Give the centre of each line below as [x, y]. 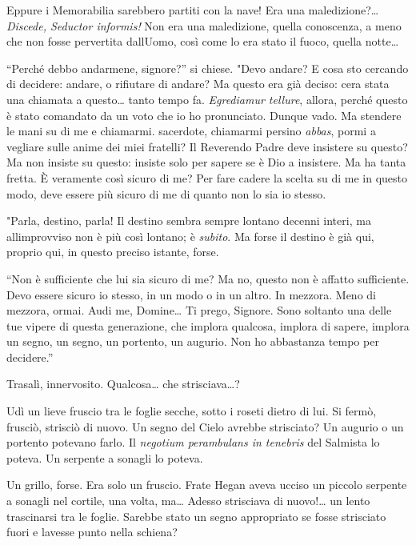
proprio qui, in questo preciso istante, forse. [113, 252]
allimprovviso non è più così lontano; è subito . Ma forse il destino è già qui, [190, 236]
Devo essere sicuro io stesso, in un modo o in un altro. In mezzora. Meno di [191, 294]
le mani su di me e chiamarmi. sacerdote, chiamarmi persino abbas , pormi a [191, 131]
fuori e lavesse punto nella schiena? [92, 532]
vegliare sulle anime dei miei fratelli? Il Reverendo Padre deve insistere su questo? [207, 146]
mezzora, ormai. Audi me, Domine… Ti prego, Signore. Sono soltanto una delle [199, 310]
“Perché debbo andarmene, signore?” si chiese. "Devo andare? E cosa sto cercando [208, 68]
